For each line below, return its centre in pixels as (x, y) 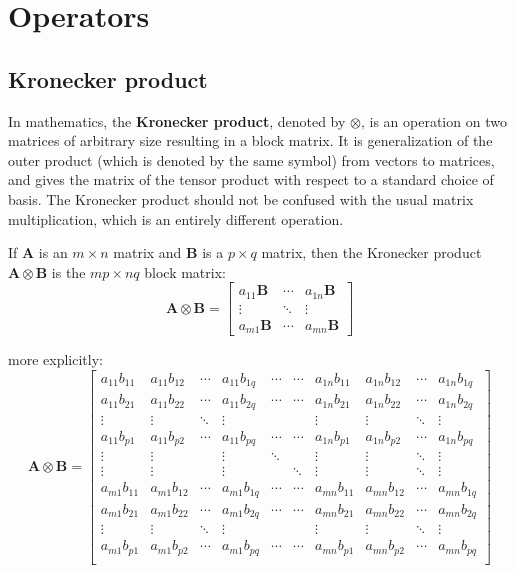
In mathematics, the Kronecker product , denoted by (177, 120)
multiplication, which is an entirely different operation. (176, 218)
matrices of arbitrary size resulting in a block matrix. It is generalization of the (250, 140)
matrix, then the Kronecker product (371, 252)
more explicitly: (55, 359)
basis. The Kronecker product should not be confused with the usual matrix (241, 198)
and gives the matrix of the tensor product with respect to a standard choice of (251, 179)
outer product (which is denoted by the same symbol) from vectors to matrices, (251, 159)
